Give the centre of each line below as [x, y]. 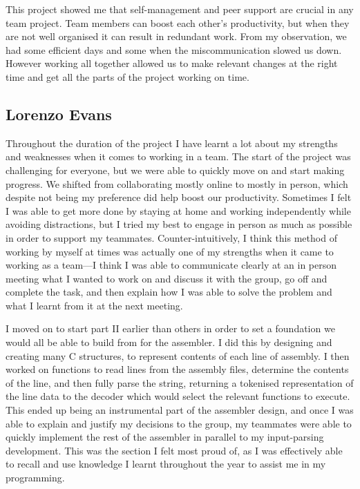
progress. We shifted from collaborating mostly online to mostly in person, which [177, 183]
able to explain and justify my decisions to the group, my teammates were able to [179, 423]
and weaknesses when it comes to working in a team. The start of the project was [178, 156]
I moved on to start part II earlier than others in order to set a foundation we [170, 328]
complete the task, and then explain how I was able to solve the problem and [169, 292]
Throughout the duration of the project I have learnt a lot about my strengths [172, 143]
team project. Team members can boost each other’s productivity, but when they [178, 22]
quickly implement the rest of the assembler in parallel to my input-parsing [165, 437]
